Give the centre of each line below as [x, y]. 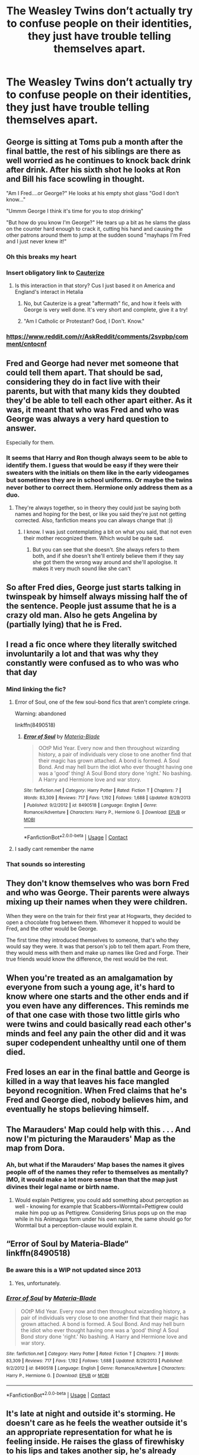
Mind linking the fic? [36, 689]
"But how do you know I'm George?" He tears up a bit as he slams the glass [98, 223]
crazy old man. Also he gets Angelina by [82, 615]
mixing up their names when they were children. [97, 902]
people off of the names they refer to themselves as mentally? [97, 1172]
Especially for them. [31, 442]
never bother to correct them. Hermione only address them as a [99, 487]
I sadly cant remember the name [54, 849]
